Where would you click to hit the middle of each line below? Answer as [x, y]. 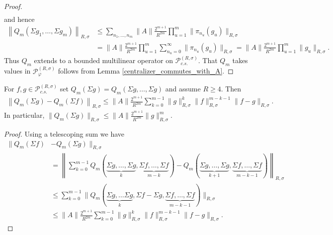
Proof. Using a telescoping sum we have [64, 133]
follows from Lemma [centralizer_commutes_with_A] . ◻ [146, 71]
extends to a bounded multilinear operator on [104, 60]
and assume [183, 89]
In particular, [24, 115]
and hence [19, 19]
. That [208, 60]
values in [17, 71]
